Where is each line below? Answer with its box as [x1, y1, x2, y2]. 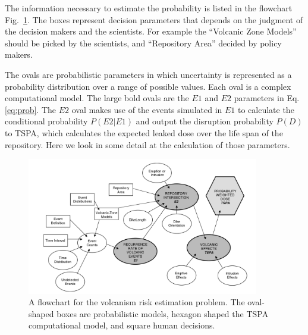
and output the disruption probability [136, 115, 274, 127]
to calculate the [237, 103, 294, 115]
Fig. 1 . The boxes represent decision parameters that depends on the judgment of [5, 13, 303, 26]
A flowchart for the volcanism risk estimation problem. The [29, 296, 245, 308]
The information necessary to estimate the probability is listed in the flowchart [5, 2, 293, 14]
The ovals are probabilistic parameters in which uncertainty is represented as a [5, 68, 292, 80]
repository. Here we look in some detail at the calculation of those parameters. [5, 138, 290, 151]
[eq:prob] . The [5, 103, 56, 115]
